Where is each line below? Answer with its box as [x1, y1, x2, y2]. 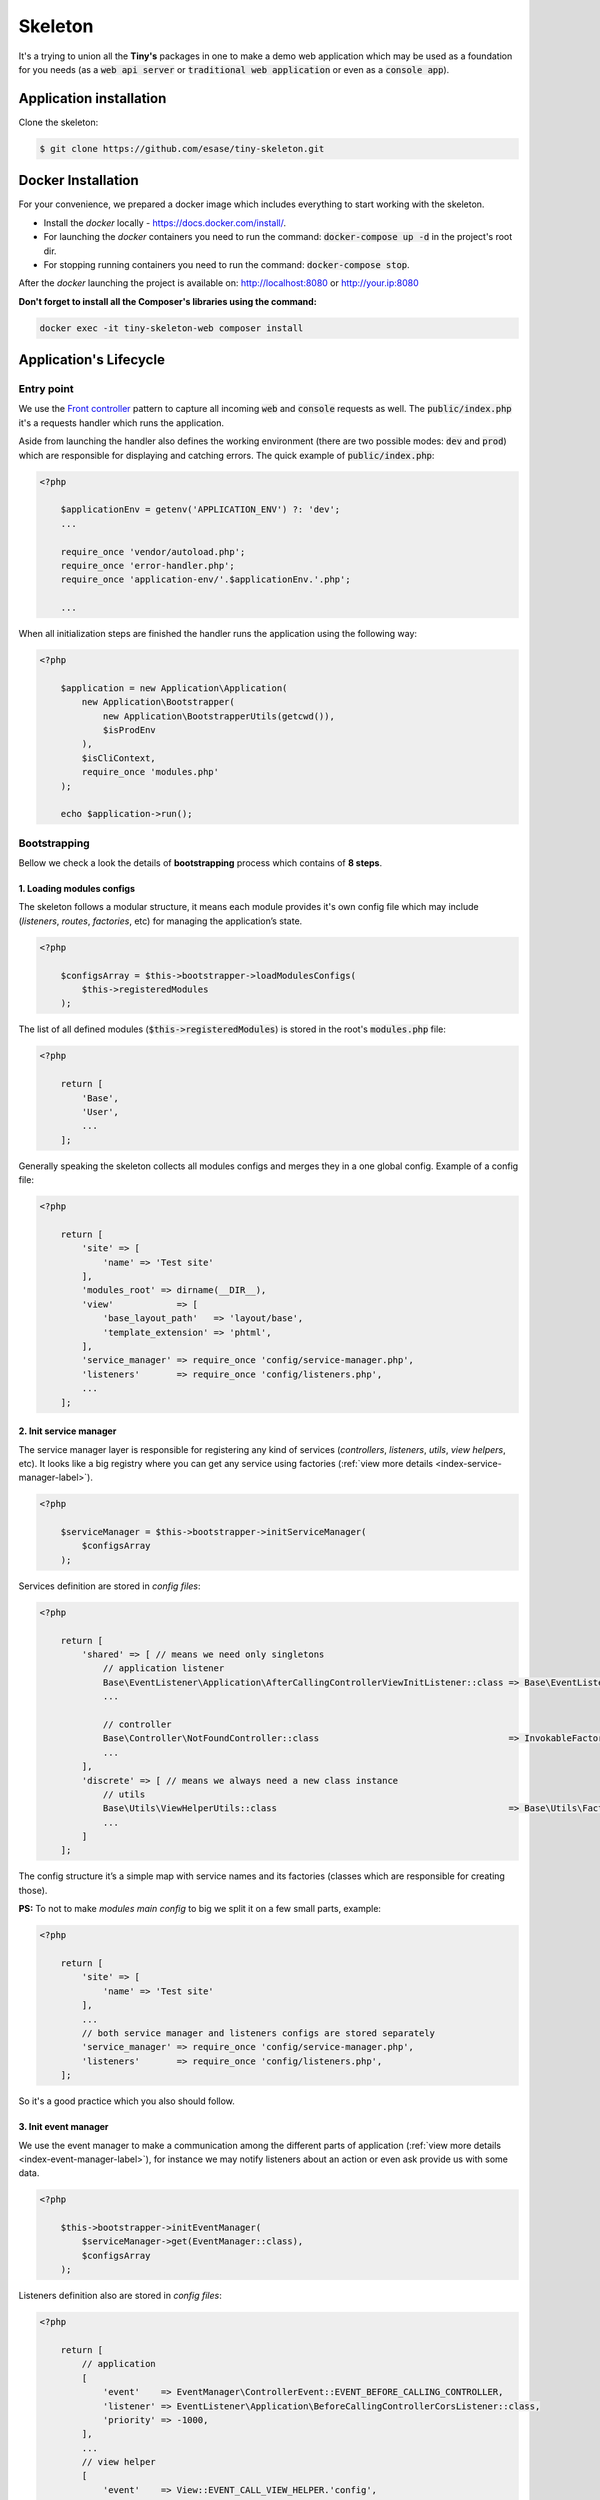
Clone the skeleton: [18, 116, 99, 128]
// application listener [102, 1663, 225, 1674]
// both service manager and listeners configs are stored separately [81, 2027, 435, 2039]
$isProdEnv [102, 725, 157, 735]
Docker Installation [18, 172, 139, 189]
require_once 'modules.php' [81, 766, 220, 778]
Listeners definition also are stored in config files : [18, 2290, 222, 2302]
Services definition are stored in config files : [18, 1580, 201, 1592]
